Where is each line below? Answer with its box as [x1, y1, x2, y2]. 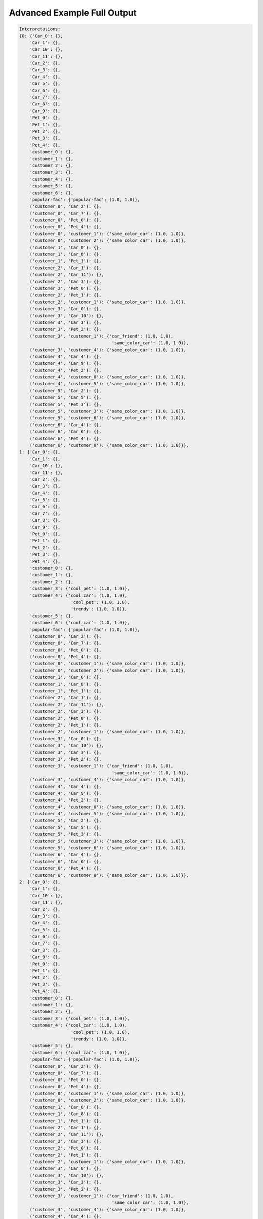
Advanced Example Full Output [9, 7, 137, 18]
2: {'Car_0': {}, [19, 879, 61, 885]
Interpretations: [19, 26, 61, 32]
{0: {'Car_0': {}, [19, 33, 63, 39]
